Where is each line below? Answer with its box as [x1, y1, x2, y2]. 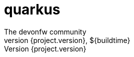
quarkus [4, 1, 60, 18]
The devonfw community [4, 27, 86, 36]
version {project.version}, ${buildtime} [4, 35, 130, 44]
